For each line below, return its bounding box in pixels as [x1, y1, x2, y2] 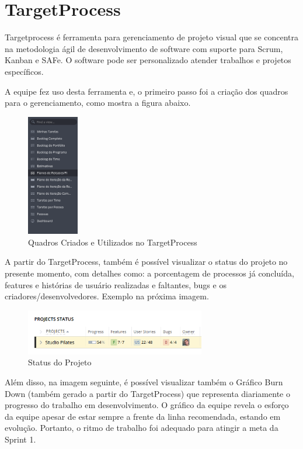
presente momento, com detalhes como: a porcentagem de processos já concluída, [5, 267, 294, 279]
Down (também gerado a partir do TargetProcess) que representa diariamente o [5, 387, 290, 399]
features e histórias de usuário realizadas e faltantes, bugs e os [5, 278, 227, 291]
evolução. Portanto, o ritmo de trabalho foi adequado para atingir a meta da [5, 422, 278, 434]
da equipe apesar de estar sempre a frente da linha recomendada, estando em [5, 410, 281, 422]
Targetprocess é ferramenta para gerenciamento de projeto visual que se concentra [5, 31, 299, 43]
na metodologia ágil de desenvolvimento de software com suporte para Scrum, [5, 42, 283, 54]
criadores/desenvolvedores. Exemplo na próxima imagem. [5, 290, 209, 302]
